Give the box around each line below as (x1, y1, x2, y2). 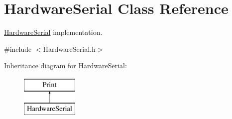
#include (4, 43, 32, 54)
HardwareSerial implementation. (4, 27, 103, 37)
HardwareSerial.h (43, 43, 96, 54)
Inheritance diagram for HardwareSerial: (4, 60, 127, 71)
